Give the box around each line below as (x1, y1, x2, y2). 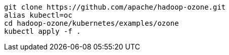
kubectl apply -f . (4, 27, 81, 35)
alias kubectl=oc (4, 11, 72, 19)
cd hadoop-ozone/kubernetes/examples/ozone (4, 19, 179, 27)
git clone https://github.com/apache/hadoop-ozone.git (4, 3, 226, 11)
